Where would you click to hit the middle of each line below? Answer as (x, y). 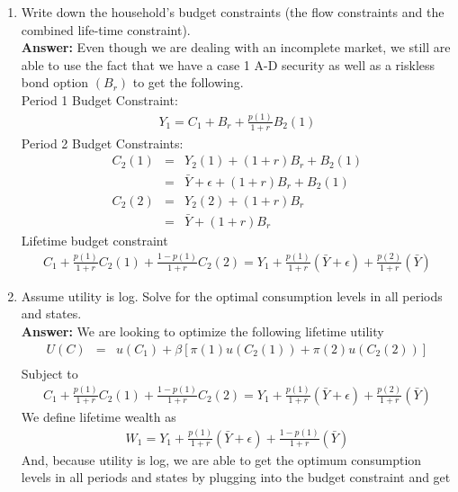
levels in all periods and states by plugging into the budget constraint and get (236, 477)
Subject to (49, 373)
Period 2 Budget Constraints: (102, 143)
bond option (55, 82)
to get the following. (188, 82)
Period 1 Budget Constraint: (99, 99)
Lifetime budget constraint (94, 240)
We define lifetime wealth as (99, 416)
